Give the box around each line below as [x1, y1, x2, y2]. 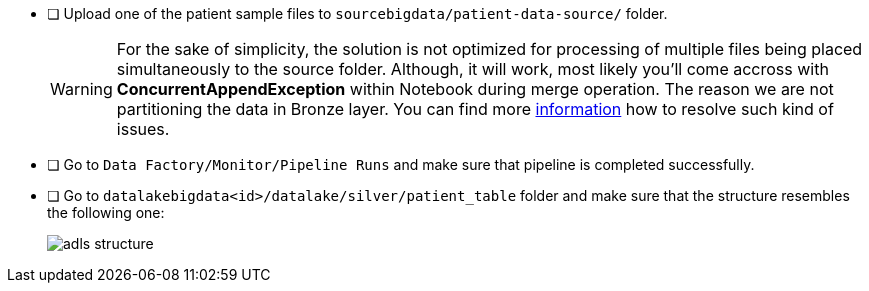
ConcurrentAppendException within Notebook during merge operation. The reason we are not [116, 79, 834, 99]
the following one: [47, 204, 165, 221]
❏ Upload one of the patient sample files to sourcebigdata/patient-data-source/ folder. [47, 5, 668, 22]
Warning [50, 79, 113, 99]
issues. [116, 119, 170, 139]
